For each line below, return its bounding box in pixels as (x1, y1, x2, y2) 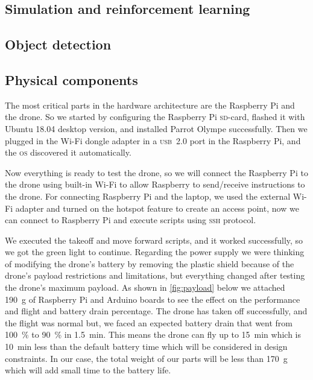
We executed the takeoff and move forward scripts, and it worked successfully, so (5, 233, 303, 246)
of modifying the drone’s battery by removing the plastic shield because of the (5, 257, 294, 270)
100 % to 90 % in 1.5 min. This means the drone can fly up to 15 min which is (5, 328, 302, 341)
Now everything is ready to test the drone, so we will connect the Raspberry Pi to (5, 166, 308, 179)
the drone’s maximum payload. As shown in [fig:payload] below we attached (5, 281, 285, 294)
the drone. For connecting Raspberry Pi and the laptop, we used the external (5, 189, 291, 202)
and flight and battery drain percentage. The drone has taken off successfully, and (5, 305, 308, 317)
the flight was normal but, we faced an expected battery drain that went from (5, 316, 293, 329)
